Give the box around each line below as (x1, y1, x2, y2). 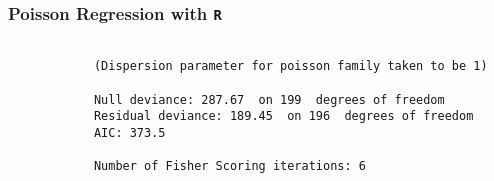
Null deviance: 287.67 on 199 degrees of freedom (93, 92, 445, 107)
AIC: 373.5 (93, 126, 166, 141)
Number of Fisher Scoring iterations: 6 (93, 159, 366, 174)
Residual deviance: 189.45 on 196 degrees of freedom (93, 109, 474, 124)
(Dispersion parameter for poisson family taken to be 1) (93, 59, 488, 74)
